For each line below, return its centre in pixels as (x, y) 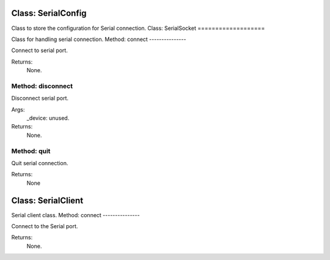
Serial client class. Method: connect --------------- (75, 215)
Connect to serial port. (40, 50)
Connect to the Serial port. (45, 226)
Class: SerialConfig (49, 13)
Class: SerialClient (47, 200)
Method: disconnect (42, 86)
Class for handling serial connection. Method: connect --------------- (99, 39)
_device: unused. (48, 118)
